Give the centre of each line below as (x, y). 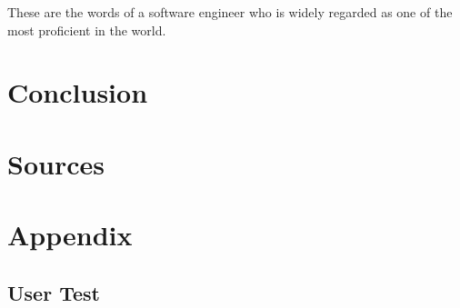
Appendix (70, 235)
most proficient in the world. (87, 30)
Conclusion (78, 92)
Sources (56, 163)
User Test (54, 292)
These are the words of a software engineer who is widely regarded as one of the (230, 12)
